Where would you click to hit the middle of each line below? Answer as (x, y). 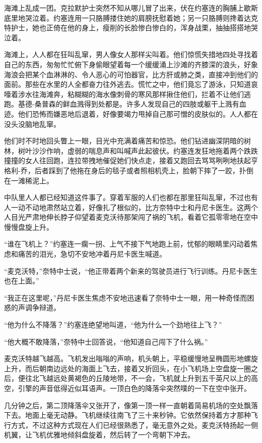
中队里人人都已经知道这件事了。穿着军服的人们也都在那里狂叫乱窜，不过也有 (131, 197)
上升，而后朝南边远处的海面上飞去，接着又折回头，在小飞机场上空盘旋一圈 (127, 368)
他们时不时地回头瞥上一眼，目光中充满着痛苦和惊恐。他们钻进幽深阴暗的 (124, 141)
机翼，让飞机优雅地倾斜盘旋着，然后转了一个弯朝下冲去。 (99, 435)
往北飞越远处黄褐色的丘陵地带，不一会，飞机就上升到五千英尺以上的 (138, 378)
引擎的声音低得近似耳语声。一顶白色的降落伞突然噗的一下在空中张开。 (134, 388)
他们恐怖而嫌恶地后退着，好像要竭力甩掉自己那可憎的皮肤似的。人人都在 (138, 113)
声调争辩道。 (39, 307)
